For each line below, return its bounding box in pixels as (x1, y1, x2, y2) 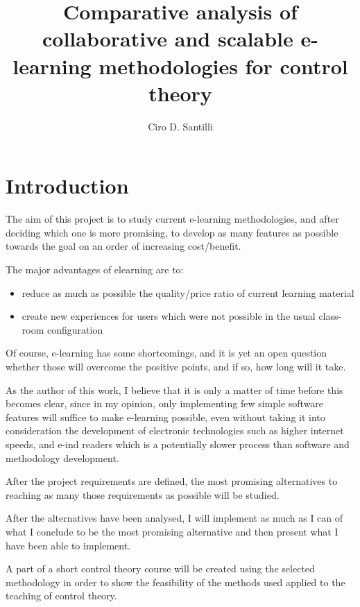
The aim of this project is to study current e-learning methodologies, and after (6, 212, 339, 226)
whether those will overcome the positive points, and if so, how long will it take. (6, 359, 346, 373)
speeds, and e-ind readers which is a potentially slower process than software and (6, 436, 350, 451)
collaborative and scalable (42, 24, 293, 53)
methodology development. (6, 450, 119, 465)
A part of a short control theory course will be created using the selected (6, 561, 315, 576)
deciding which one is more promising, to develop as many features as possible (6, 225, 338, 239)
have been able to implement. (6, 538, 131, 552)
